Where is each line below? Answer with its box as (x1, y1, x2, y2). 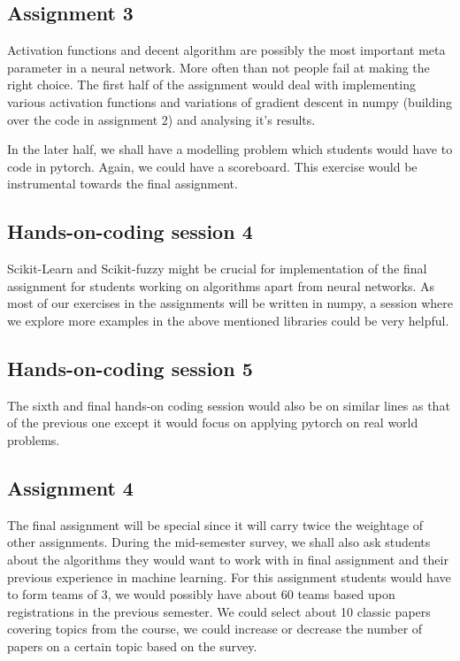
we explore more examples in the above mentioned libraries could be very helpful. (7, 311, 449, 329)
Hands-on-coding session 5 (7, 354, 253, 381)
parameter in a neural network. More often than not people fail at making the (7, 58, 430, 76)
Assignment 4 (7, 473, 134, 501)
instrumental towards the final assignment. (7, 174, 238, 193)
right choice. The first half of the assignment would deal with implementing (7, 75, 416, 94)
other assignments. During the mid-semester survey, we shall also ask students (7, 533, 431, 551)
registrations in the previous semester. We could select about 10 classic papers (7, 602, 431, 620)
